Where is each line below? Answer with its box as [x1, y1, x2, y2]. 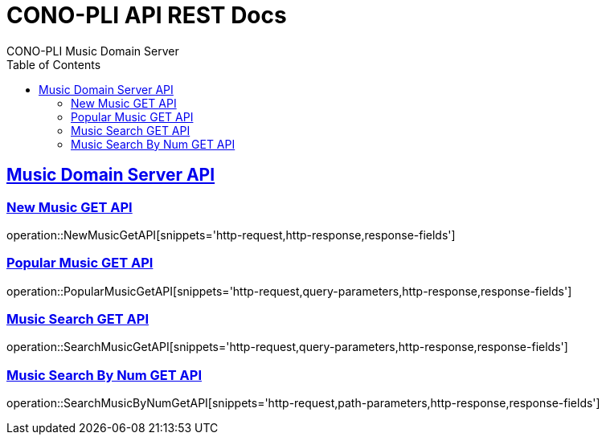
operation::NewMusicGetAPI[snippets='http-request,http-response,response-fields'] [6, 227, 456, 242]
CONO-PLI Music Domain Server [6, 43, 179, 58]
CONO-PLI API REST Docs [6, 2, 287, 29]
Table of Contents [6, 57, 101, 71]
